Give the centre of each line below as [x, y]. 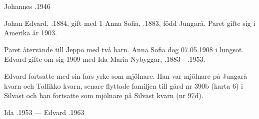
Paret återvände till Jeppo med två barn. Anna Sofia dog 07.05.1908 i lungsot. [124, 49]
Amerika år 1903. [30, 33]
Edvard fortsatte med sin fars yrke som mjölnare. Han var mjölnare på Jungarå [126, 75]
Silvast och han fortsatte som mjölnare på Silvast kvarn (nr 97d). [104, 95]
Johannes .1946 [27, 6]
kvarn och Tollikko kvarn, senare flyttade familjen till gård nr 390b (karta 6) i [123, 85]
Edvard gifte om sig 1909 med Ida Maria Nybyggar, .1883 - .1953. [105, 59]
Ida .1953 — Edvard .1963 [44, 112]
